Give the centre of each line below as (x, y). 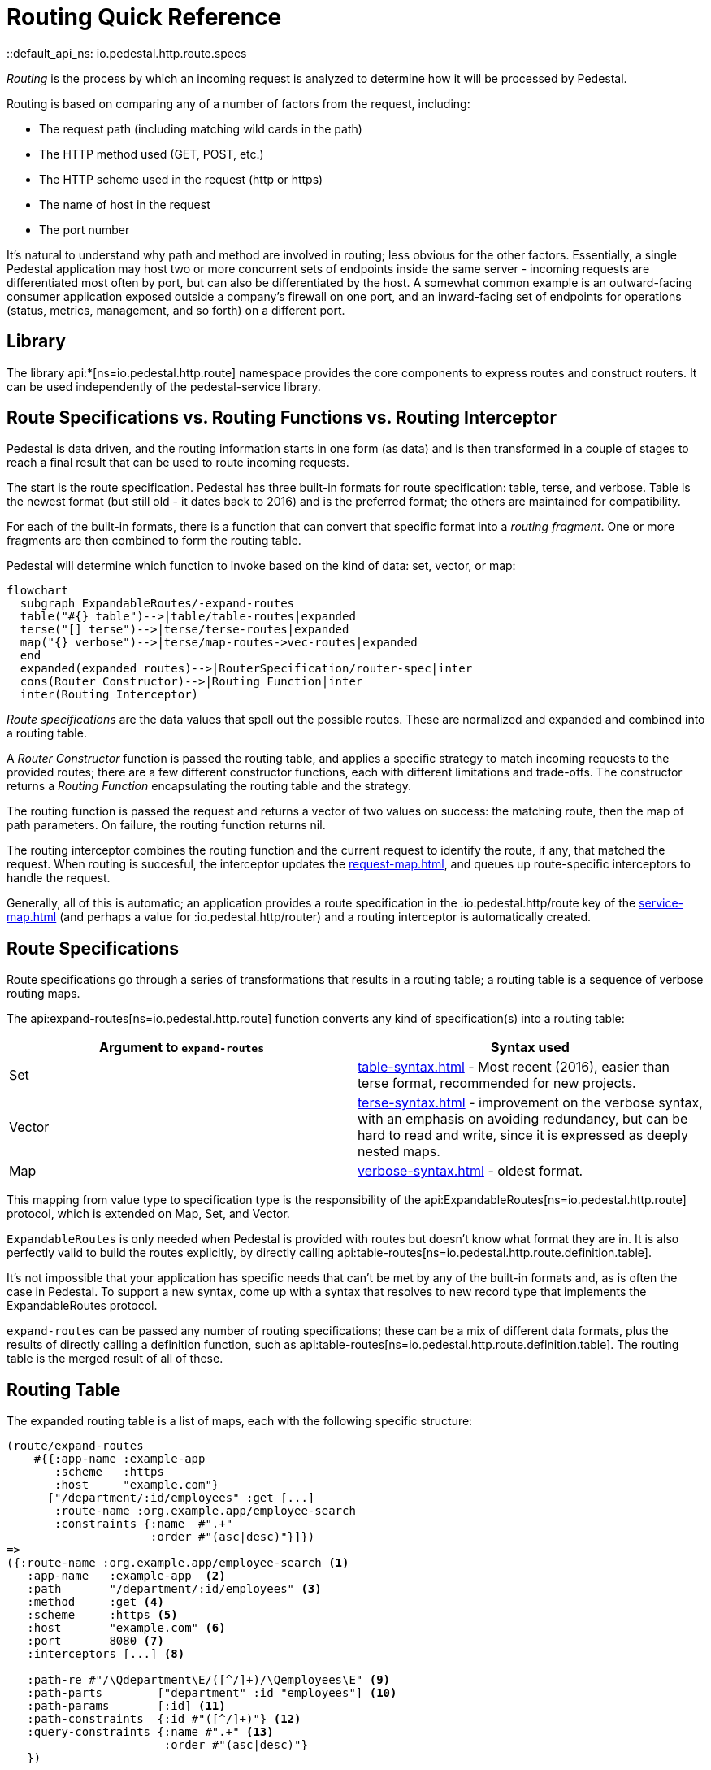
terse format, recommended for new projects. (497, 1083)
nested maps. (399, 1152)
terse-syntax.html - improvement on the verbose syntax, (530, 1103)
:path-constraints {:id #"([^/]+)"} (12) (164, 1719)
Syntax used (530, 1048)
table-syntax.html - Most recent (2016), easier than (514, 1067)
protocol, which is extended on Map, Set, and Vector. (148, 1214)
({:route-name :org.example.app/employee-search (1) (178, 1563)
